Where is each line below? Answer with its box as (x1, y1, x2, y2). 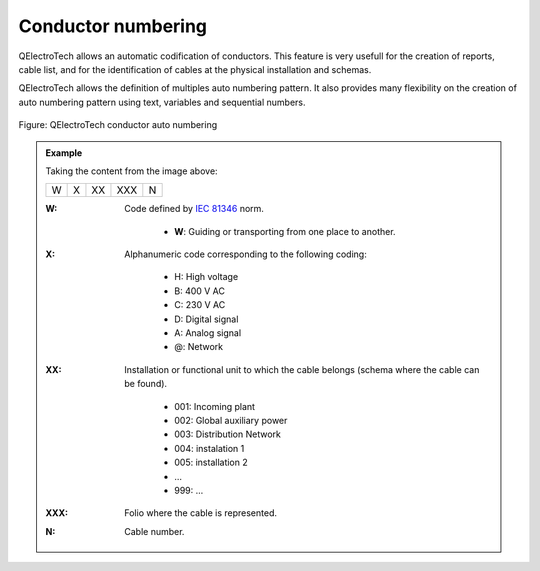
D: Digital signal (174, 313, 239, 325)
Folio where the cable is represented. (124, 507, 277, 519)
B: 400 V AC (174, 285, 225, 297)
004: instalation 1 (174, 442, 245, 454)
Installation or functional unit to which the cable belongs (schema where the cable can (124, 363, 480, 375)
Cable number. (124, 525, 185, 537)
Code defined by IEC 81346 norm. (124, 203, 265, 215)
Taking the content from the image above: (45, 165, 219, 177)
